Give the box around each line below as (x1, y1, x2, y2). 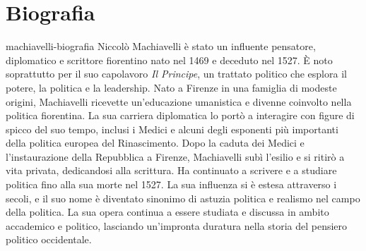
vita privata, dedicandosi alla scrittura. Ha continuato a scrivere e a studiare (6, 163, 337, 178)
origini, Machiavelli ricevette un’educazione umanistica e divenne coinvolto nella (6, 94, 352, 109)
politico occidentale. (6, 232, 92, 247)
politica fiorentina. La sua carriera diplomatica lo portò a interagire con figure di (6, 108, 355, 123)
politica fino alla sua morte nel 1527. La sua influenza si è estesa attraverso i (6, 177, 337, 192)
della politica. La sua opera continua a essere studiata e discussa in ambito (6, 204, 329, 219)
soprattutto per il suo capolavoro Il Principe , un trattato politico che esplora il (6, 66, 347, 81)
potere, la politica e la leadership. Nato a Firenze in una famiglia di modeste (6, 80, 337, 94)
